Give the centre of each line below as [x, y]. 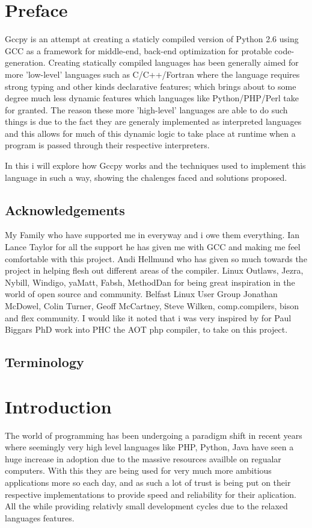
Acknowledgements [65, 209]
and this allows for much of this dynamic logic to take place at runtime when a [150, 133]
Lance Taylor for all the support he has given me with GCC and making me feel [153, 247]
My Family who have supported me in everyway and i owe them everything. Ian [152, 235]
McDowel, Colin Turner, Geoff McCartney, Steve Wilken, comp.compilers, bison [152, 306]
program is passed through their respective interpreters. [107, 145]
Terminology [44, 362]
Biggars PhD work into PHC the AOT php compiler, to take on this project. [146, 329]
